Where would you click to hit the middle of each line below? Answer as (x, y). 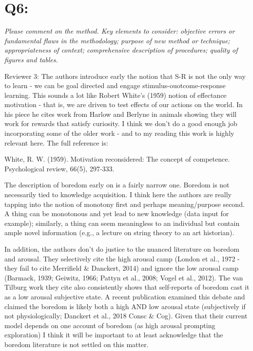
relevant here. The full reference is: (56, 142)
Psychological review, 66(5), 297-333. (59, 168)
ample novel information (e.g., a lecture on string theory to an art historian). (119, 232)
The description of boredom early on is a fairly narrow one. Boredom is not (117, 185)
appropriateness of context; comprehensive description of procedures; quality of (121, 50)
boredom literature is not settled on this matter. (77, 344)
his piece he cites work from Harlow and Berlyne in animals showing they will (121, 114)
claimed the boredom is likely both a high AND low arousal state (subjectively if (125, 306)
